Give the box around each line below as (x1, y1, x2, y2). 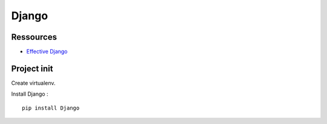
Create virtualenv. (11, 79, 56, 87)
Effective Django (26, 48, 68, 55)
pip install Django (22, 104, 80, 111)
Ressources (11, 32, 58, 42)
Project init (11, 63, 53, 73)
